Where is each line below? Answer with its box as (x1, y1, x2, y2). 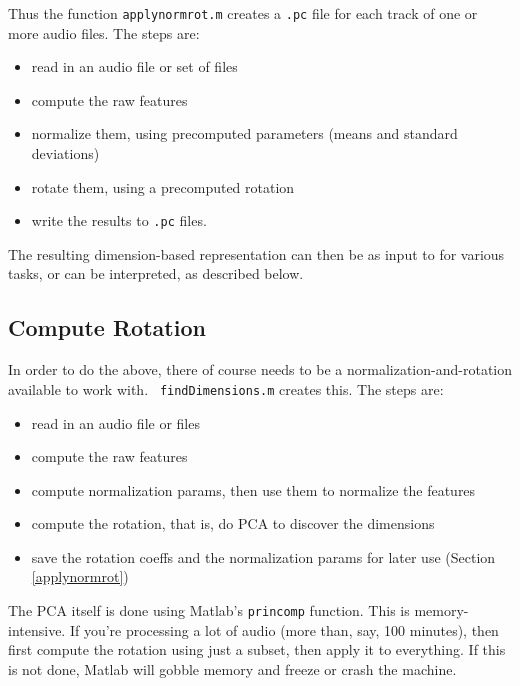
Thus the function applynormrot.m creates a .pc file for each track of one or (8, 3, 478, 23)
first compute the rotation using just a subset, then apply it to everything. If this (8, 639, 506, 660)
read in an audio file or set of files (31, 56, 238, 77)
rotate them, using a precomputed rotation (31, 176, 295, 197)
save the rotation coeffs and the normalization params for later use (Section (31, 546, 496, 567)
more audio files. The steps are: (8, 22, 200, 43)
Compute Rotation (8, 312, 206, 343)
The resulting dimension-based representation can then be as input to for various (8, 243, 505, 264)
